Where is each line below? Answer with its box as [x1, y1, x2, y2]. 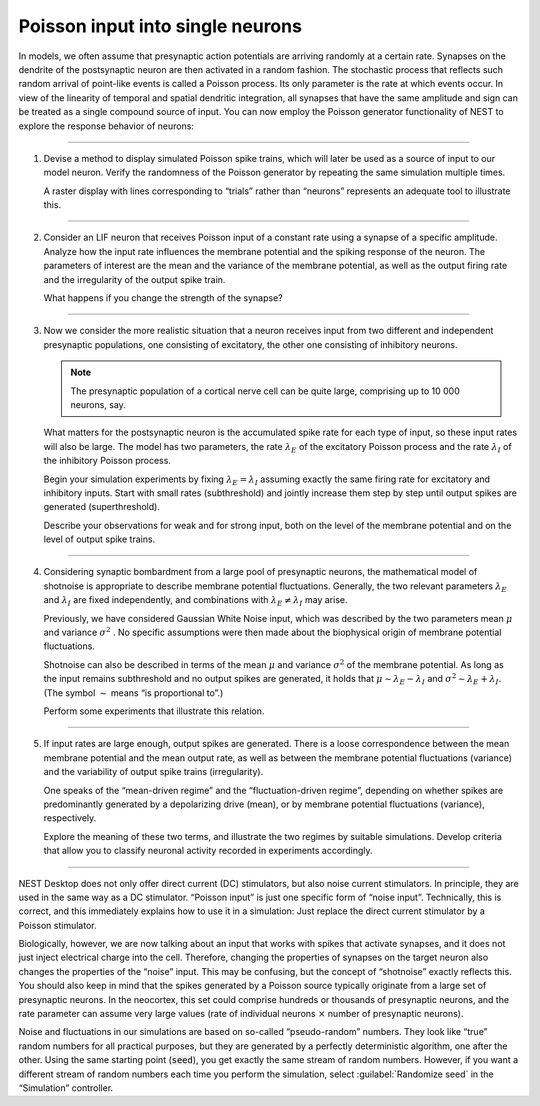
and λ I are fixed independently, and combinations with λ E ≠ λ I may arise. [43, 594, 348, 609]
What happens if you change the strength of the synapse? [43, 292, 284, 304]
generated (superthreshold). [43, 501, 160, 513]
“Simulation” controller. [18, 1081, 114, 1094]
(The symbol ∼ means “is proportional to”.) [43, 686, 224, 699]
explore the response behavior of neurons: [18, 120, 195, 132]
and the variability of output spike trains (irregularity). [43, 766, 264, 778]
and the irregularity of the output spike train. [43, 273, 226, 285]
